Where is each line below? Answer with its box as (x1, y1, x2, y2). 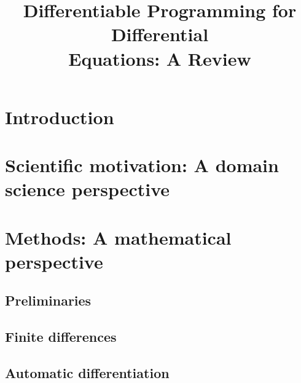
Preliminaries (5, 291, 92, 310)
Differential (111, 22, 209, 47)
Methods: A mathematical (5, 224, 232, 250)
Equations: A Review (68, 45, 251, 71)
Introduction (5, 104, 114, 129)
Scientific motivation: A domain (5, 152, 279, 178)
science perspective (5, 176, 170, 202)
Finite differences (5, 327, 117, 346)
